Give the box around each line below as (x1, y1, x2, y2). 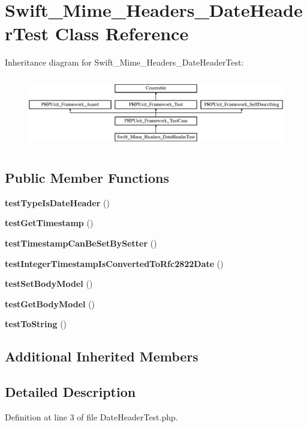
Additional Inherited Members (5, 347, 198, 366)
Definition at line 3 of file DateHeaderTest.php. (5, 410, 178, 423)
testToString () (5, 318, 67, 330)
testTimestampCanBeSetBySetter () (5, 236, 157, 249)
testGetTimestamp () (5, 217, 94, 229)
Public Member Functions (5, 168, 169, 186)
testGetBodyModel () (5, 297, 95, 310)
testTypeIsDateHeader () (5, 196, 110, 209)
